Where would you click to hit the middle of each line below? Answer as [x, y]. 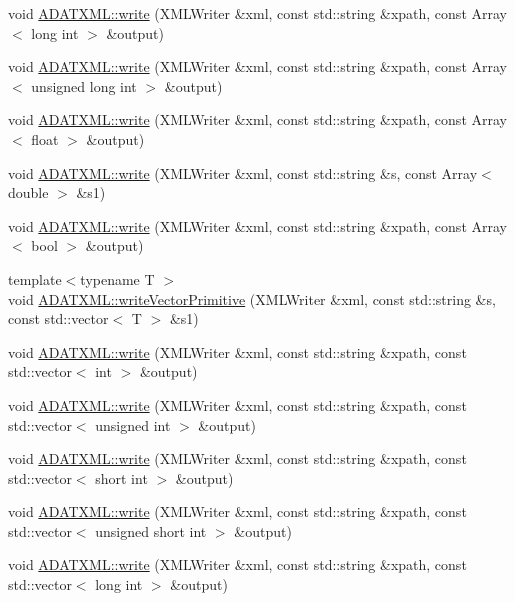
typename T [117, 278]
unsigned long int [84, 85]
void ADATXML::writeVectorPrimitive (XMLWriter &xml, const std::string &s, [252, 298]
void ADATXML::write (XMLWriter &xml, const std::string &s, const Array [243, 172]
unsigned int [133, 424]
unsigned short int [151, 530]
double [28, 192]
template [35, 278]
